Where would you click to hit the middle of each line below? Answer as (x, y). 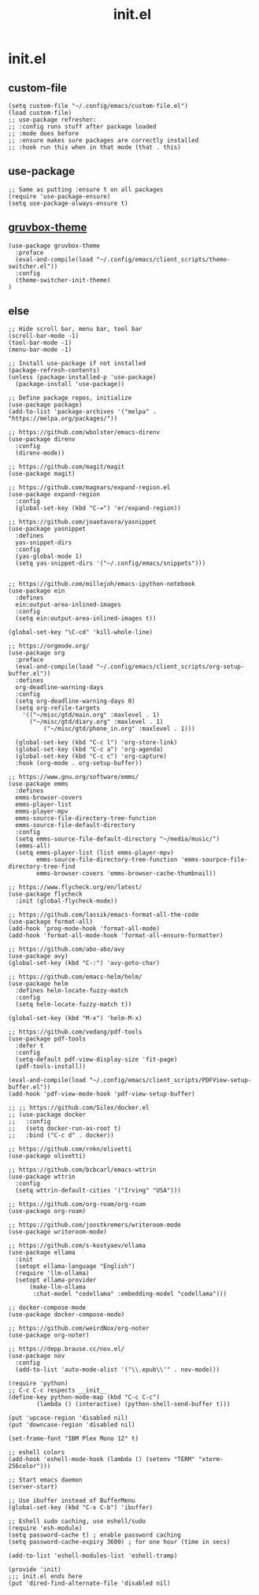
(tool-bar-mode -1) (40, 343)
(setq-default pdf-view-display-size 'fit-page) (96, 1060)
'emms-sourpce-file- (214, 860)
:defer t (30, 1046)
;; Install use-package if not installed (77, 364)
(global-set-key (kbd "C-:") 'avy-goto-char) (84, 963)
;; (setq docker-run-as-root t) (65, 1129)
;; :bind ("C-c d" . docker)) (61, 1136)
